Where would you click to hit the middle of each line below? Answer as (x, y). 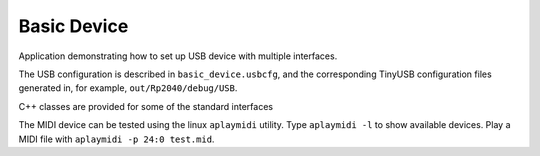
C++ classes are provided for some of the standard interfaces (146, 106)
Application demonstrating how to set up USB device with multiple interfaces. (178, 56)
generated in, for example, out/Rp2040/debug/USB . (128, 88)
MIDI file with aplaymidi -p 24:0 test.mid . (116, 139)
